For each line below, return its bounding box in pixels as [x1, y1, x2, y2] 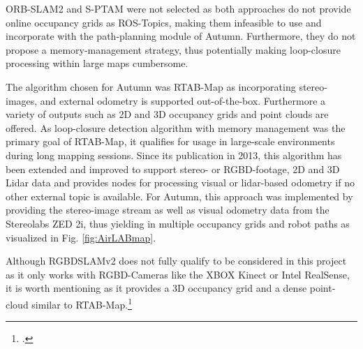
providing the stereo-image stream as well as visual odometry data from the [6, 202, 329, 217]
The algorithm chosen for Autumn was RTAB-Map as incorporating [6, 79, 296, 94]
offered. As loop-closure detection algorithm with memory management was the [6, 120, 346, 135]
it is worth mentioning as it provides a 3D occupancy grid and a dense [6, 281, 307, 295]
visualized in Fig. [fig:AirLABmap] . [6, 230, 156, 244]
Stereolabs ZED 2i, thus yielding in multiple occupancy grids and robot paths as [6, 216, 350, 230]
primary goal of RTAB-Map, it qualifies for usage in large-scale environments [6, 134, 335, 149]
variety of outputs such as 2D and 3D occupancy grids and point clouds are [6, 107, 329, 121]
